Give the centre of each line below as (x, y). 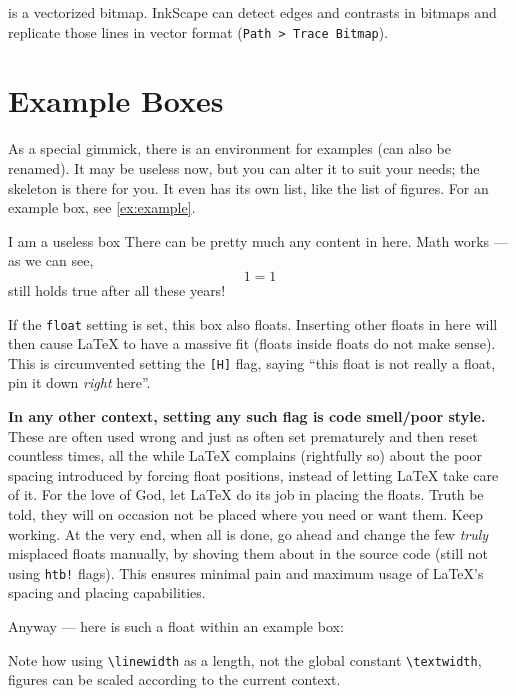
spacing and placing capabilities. (107, 592)
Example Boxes (116, 100)
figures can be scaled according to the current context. (174, 679)
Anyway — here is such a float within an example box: (176, 626)
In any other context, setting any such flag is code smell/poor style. (247, 416)
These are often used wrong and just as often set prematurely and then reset (243, 435)
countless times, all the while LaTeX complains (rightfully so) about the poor (245, 455)
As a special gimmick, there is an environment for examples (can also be (230, 148)
